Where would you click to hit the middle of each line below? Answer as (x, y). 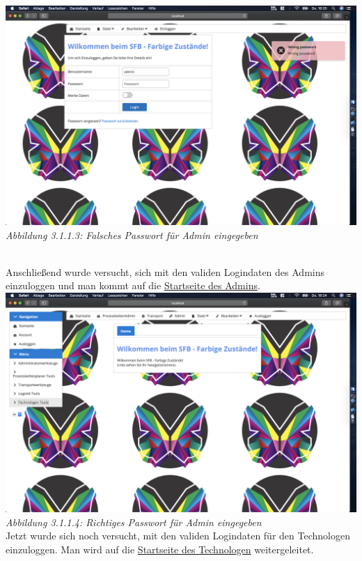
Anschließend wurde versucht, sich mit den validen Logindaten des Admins (165, 271)
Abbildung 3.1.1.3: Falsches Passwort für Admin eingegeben (132, 235)
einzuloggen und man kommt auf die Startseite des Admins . (133, 285)
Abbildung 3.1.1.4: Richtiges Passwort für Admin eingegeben (134, 522)
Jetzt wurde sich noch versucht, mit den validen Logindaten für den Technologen (178, 536)
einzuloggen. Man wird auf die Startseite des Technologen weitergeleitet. (160, 549)
